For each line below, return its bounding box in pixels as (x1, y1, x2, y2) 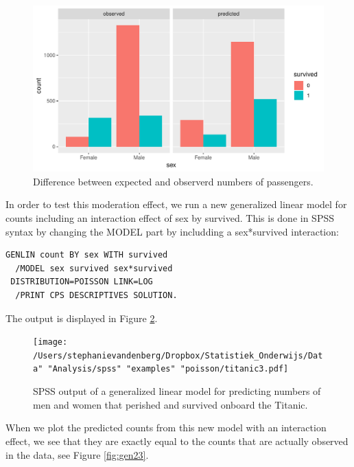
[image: (33, 337, 68, 348)
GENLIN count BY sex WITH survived (5, 250, 168, 260)
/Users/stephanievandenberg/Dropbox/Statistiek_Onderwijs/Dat (33, 350, 323, 361)
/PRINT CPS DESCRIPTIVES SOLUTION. (15, 290, 178, 300)
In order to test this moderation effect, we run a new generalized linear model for (5, 197, 347, 212)
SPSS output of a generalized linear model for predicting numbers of (33, 384, 321, 398)
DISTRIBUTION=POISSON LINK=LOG (10, 277, 153, 287)
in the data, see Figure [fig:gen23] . (5, 447, 149, 462)
